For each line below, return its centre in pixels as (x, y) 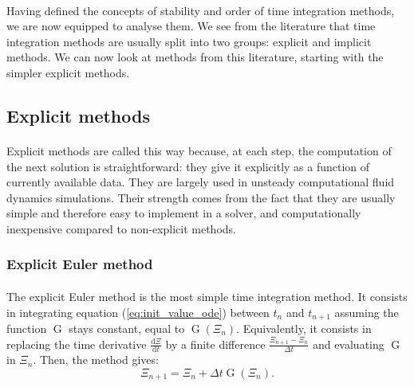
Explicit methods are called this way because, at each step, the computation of (199, 150)
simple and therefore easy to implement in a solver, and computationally (184, 213)
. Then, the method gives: (96, 360)
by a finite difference (215, 344)
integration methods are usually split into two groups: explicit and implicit (189, 41)
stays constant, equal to (127, 328)
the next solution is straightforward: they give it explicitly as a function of (188, 166)
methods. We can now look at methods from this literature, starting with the (195, 57)
